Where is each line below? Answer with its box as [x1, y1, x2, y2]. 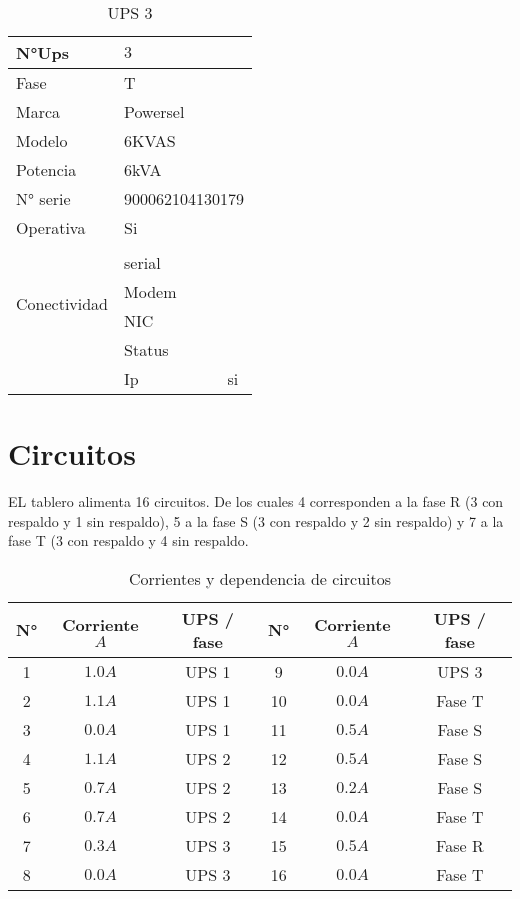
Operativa [16, 216, 86, 239]
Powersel [124, 100, 185, 123]
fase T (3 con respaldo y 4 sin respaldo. [8, 530, 249, 551]
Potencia [16, 158, 77, 181]
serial [124, 251, 161, 274]
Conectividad [16, 291, 109, 315]
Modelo [16, 129, 68, 152]
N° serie [16, 187, 71, 210]
